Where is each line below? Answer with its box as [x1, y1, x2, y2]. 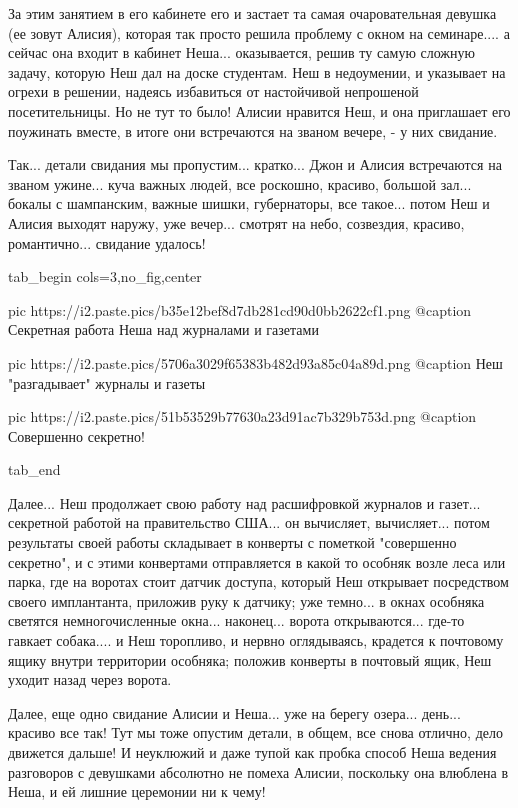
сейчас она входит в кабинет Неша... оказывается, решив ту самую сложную [8, 42, 475, 63]
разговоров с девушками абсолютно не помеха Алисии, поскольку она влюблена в [8, 761, 509, 782]
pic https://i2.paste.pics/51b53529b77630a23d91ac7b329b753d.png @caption [8, 406, 477, 427]
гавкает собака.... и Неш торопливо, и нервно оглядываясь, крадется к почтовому [8, 630, 504, 651]
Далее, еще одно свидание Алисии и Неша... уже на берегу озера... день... [8, 702, 461, 723]
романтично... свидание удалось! [8, 232, 206, 253]
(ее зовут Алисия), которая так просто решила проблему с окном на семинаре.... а [8, 22, 510, 43]
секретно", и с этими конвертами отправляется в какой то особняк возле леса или [8, 551, 506, 572]
